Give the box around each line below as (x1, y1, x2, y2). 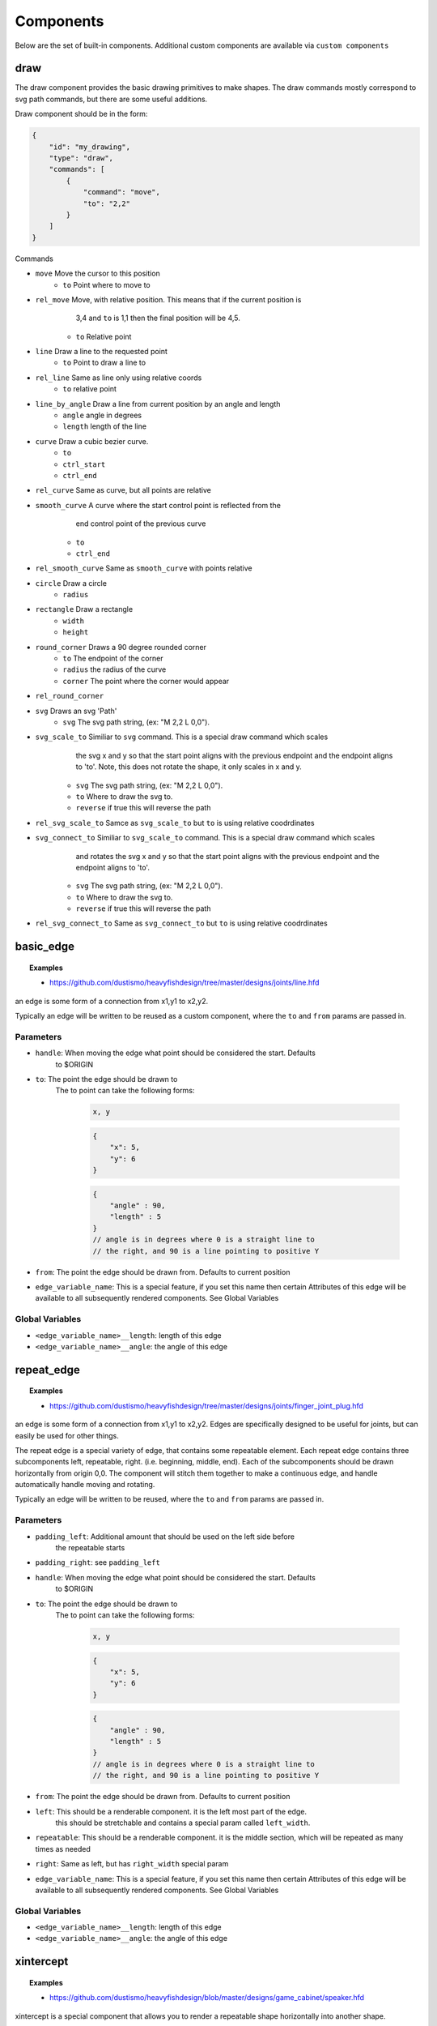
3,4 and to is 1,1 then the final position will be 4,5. (75, 313, 240, 323)
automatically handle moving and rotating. (15, 1480, 155, 1490)
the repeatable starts (55, 1542, 125, 1552)
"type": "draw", (49, 154, 113, 162)
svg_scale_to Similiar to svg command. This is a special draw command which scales (35, 732, 329, 742)
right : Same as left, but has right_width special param (35, 1859, 229, 1869)
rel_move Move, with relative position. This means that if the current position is (35, 294, 302, 304)
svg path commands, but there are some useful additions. (15, 94, 208, 104)
